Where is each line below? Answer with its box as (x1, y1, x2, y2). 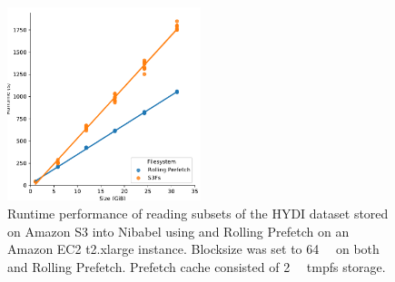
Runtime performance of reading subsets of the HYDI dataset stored (7, 203, 389, 222)
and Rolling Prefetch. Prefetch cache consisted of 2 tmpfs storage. (7, 257, 386, 276)
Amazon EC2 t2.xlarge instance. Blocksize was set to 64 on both (7, 239, 380, 258)
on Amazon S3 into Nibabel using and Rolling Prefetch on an (7, 221, 350, 240)
